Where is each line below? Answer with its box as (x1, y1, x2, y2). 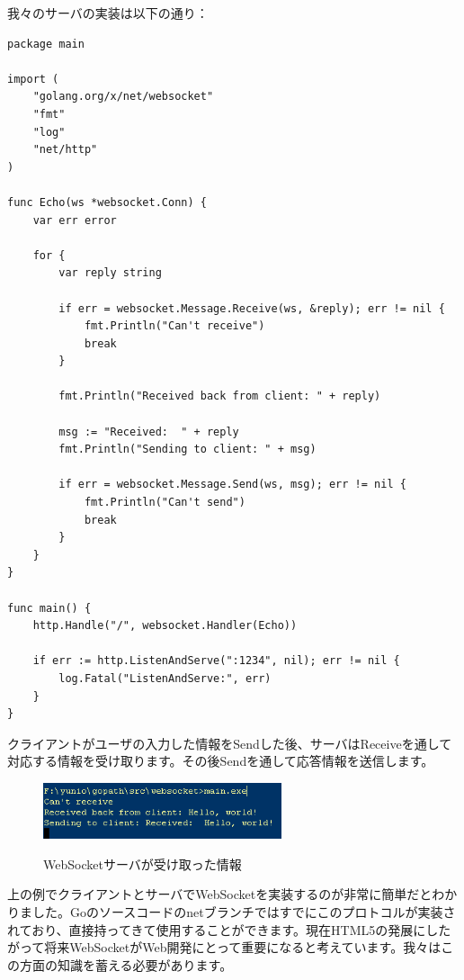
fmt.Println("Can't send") (84, 496, 245, 509)
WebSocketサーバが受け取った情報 (43, 854, 242, 873)
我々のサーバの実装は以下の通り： (7, 4, 209, 22)
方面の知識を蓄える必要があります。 (19, 955, 233, 974)
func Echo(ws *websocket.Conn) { (7, 195, 207, 209)
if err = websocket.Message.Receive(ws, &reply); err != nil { (58, 301, 445, 315)
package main (7, 37, 85, 50)
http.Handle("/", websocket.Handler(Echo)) (32, 619, 298, 633)
